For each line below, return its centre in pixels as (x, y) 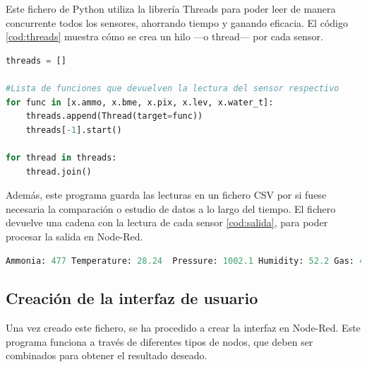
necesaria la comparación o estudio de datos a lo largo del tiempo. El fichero (171, 208)
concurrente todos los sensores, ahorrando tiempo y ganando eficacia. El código (177, 22)
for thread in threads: (61, 157)
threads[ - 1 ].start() (74, 130)
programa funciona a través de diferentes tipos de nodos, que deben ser (160, 341)
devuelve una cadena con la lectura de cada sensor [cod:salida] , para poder (167, 222)
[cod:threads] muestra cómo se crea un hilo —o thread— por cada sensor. (164, 36)
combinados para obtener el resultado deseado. (107, 355)
